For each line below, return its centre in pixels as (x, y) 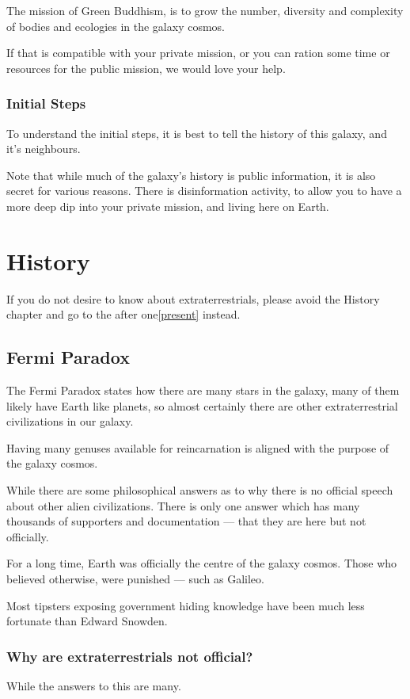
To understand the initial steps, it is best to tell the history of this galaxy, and (197, 133)
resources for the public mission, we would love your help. (146, 68)
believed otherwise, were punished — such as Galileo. (135, 579)
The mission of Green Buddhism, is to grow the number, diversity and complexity (205, 10)
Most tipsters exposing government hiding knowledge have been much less (186, 605)
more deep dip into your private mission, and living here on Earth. (168, 206)
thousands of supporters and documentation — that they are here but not (186, 521)
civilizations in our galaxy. (70, 421)
